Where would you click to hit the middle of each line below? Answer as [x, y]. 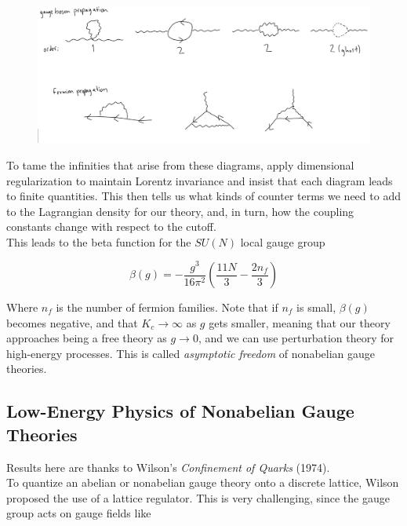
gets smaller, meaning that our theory [300, 322]
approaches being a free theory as [87, 338]
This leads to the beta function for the [99, 241]
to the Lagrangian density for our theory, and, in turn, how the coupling [180, 211]
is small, [316, 307]
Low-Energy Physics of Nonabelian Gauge [180, 411]
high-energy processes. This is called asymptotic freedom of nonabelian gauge [191, 353]
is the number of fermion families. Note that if [167, 307]
